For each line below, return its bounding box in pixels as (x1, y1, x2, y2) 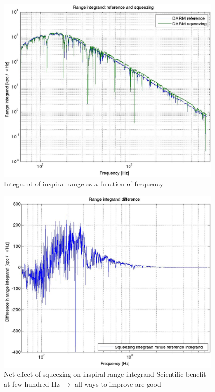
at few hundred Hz (4, 378, 60, 389)
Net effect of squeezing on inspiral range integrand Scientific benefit (4, 369, 206, 379)
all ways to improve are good (75, 378, 161, 389)
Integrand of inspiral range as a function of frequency (4, 179, 164, 189)
